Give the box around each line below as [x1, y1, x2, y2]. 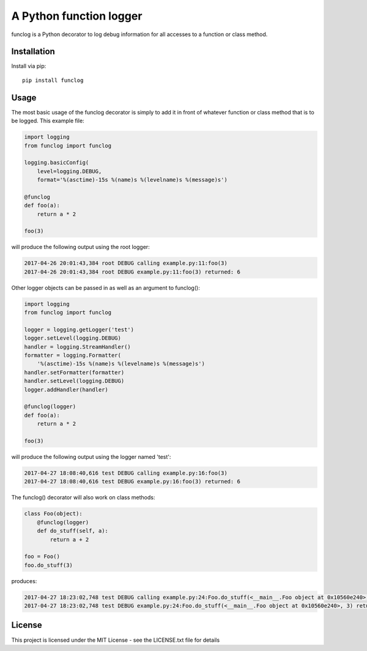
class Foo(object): [24, 510, 83, 517]
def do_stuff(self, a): [37, 527, 108, 535]
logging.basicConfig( [24, 159, 89, 166]
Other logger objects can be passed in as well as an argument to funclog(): [11, 284, 200, 291]
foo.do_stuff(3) [24, 562, 73, 568]
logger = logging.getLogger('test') [24, 326, 135, 333]
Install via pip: [11, 62, 46, 70]
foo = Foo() [24, 553, 61, 560]
